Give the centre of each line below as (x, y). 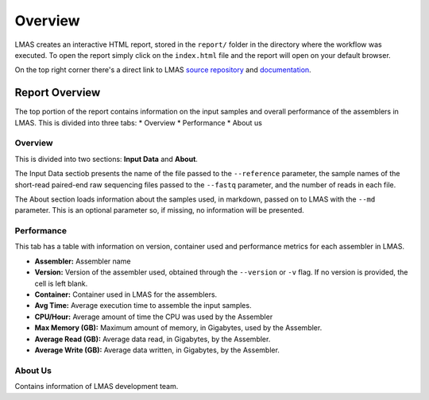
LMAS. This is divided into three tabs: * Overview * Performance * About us (138, 122)
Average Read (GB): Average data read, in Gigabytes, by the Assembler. (153, 339)
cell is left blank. (61, 283)
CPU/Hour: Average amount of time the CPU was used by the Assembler (154, 317)
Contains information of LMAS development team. (97, 387)
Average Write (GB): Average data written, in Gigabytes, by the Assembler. (157, 350)
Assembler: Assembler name (83, 261)
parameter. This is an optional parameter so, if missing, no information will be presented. (160, 210)
